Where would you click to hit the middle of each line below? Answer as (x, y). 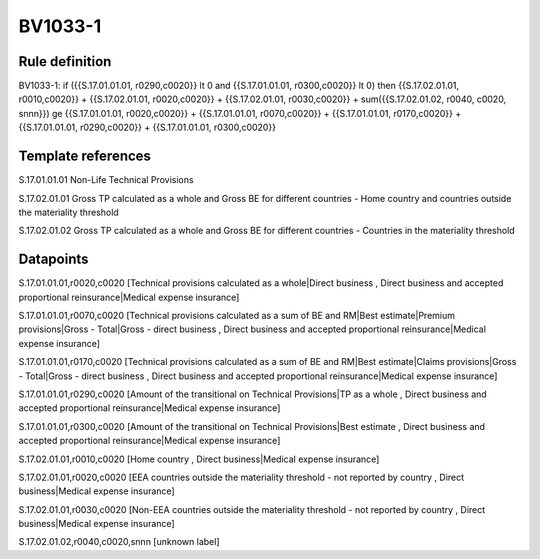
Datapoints (53, 259)
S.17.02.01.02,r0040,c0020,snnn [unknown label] (119, 542)
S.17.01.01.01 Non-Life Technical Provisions (106, 180)
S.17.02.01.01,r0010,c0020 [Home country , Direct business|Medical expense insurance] (199, 459)
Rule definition (65, 61)
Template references (85, 156)
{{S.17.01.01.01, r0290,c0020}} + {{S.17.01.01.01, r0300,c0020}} (147, 127)
